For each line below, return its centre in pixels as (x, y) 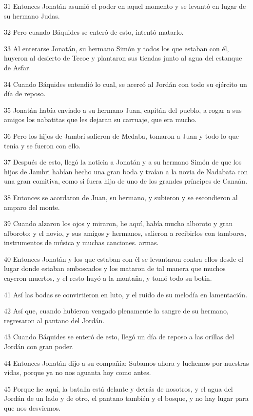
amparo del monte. (32, 207)
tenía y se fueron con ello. (42, 145)
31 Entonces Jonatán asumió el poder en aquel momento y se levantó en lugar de (125, 6)
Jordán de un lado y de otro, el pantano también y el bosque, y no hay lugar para (126, 398)
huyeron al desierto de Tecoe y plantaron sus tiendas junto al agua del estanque (123, 58)
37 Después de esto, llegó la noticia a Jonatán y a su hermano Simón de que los (123, 162)
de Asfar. (18, 67)
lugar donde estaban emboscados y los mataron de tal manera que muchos (115, 268)
